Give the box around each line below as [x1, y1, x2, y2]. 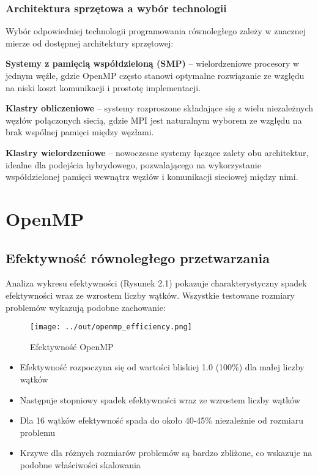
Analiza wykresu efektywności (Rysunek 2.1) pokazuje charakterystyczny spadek [6, 277, 307, 290]
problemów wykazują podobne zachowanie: [6, 301, 166, 313]
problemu [20, 425, 56, 438]
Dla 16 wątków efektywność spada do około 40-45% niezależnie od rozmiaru [20, 414, 303, 427]
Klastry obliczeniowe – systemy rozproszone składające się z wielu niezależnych [6, 102, 314, 114]
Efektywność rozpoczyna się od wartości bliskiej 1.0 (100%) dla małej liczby [20, 361, 305, 373]
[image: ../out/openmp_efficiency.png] [30, 323, 192, 332]
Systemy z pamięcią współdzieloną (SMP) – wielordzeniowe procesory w [6, 57, 300, 70]
